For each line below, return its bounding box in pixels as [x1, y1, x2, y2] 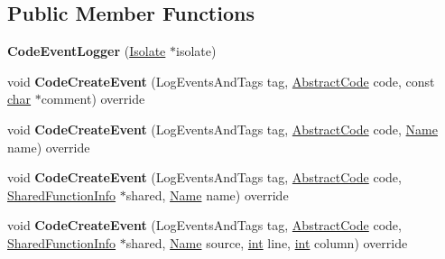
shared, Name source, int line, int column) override [125, 233, 408, 252]
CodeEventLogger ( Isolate [7, 42, 166, 60]
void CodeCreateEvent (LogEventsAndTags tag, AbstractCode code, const [7, 71, 435, 90]
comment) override [41, 89, 145, 108]
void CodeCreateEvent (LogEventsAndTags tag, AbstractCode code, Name [7, 119, 438, 138]
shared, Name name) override [125, 185, 289, 204]
